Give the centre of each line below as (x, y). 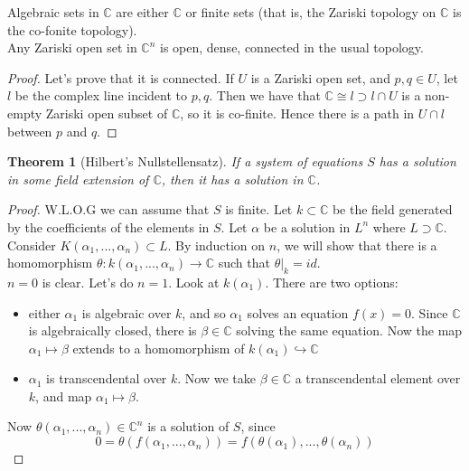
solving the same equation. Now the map (349, 330)
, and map (64, 396)
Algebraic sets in (53, 12)
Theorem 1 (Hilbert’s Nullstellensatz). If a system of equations (185, 161)
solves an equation (298, 312)
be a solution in (307, 226)
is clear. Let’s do (88, 282)
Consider (32, 245)
